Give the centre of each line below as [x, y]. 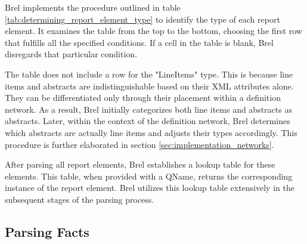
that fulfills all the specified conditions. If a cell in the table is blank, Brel [139, 42]
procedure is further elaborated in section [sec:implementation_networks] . [139, 144]
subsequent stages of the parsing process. [80, 199]
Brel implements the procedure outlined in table [93, 7]
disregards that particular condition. [71, 54]
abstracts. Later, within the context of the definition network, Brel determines [148, 121]
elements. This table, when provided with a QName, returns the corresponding [149, 176]
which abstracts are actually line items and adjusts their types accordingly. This [151, 132]
